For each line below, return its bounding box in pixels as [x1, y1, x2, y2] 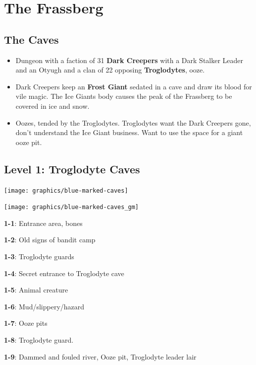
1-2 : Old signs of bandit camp [4, 234, 96, 245]
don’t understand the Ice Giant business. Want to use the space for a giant [15, 127, 243, 138]
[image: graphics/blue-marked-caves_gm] [4, 204, 139, 211]
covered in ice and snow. [15, 100, 90, 111]
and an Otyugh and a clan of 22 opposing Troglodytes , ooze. [15, 65, 205, 75]
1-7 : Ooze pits [4, 318, 48, 328]
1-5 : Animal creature [4, 285, 68, 295]
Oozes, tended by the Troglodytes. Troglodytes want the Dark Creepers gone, [15, 117, 251, 128]
